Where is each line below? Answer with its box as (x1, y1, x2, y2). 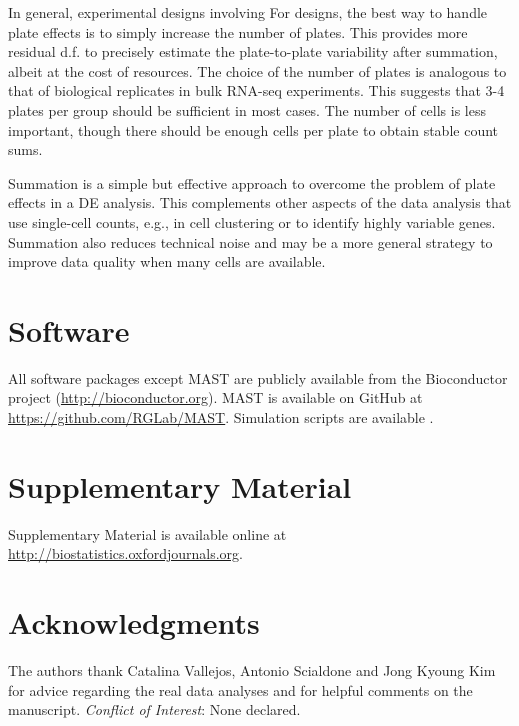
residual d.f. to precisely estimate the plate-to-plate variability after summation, (8, 41, 498, 62)
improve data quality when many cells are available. (8, 251, 326, 272)
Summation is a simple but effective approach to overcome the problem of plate (8, 172, 496, 193)
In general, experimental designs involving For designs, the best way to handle (8, 2, 488, 22)
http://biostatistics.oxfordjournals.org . (8, 543, 244, 564)
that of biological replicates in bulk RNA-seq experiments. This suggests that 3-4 (8, 80, 505, 101)
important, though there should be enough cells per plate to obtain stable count (8, 119, 498, 140)
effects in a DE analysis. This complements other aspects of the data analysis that (8, 192, 512, 213)
